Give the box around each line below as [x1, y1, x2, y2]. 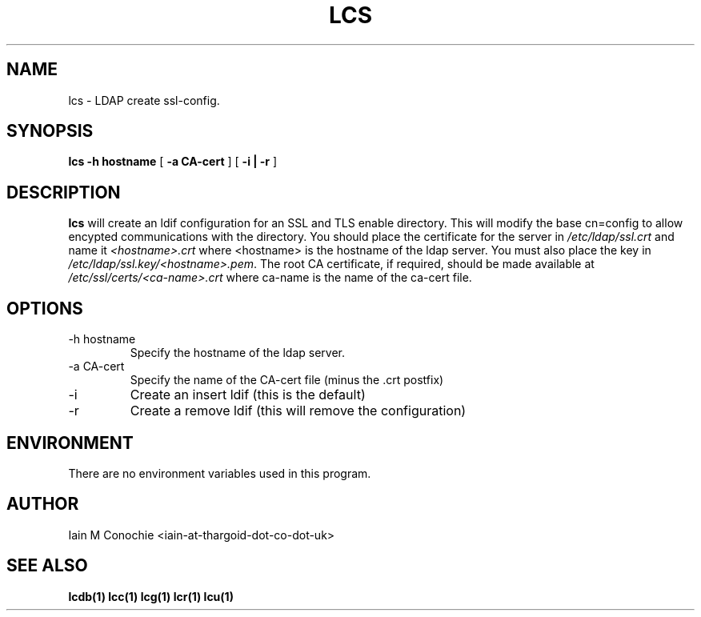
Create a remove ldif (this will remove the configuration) [130, 403, 467, 419]
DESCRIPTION [6, 182, 121, 202]
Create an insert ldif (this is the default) [130, 387, 366, 403]
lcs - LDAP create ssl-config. [68, 93, 220, 107]
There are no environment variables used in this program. [68, 466, 371, 480]
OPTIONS [6, 298, 83, 319]
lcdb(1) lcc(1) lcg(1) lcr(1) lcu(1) [68, 589, 234, 603]
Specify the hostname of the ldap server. [130, 346, 346, 360]
